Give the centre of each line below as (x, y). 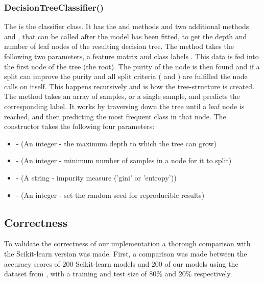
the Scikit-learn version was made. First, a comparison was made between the (126, 253)
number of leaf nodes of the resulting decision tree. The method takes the (119, 46)
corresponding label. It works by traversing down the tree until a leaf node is (124, 106)
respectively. (213, 274)
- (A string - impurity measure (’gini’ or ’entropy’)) (96, 177)
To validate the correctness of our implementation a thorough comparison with (127, 243)
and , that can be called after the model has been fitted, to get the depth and (126, 36)
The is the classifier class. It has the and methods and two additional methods (127, 26)
